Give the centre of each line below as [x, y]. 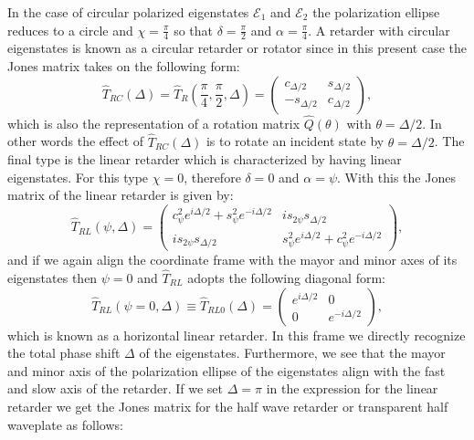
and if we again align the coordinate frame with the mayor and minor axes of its [232, 260]
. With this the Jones [396, 177]
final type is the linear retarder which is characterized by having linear [205, 159]
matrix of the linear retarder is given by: [121, 195]
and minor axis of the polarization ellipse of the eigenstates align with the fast [226, 370]
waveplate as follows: [65, 424]
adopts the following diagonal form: [287, 278]
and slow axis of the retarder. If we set [115, 388]
